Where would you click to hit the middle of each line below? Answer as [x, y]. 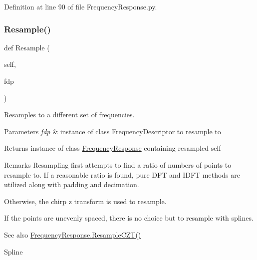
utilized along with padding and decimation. [72, 184]
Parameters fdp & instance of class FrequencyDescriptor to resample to [113, 131]
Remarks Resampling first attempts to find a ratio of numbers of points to [118, 164]
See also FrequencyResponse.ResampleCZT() [73, 234]
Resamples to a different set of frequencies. [69, 115]
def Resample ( [27, 47]
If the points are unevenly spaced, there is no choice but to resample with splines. [129, 218]
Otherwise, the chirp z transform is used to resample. [85, 201]
